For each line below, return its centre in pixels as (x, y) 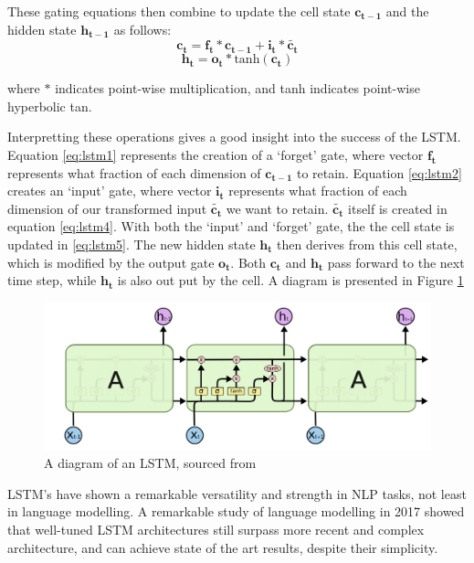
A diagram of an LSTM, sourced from (150, 463)
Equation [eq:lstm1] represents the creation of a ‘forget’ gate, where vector (216, 154)
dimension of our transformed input (107, 208)
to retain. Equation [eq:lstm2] (379, 172)
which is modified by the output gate (111, 262)
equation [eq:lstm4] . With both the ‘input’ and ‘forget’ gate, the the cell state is (231, 226)
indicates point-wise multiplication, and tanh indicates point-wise (237, 88)
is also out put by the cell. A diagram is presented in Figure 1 (290, 280)
